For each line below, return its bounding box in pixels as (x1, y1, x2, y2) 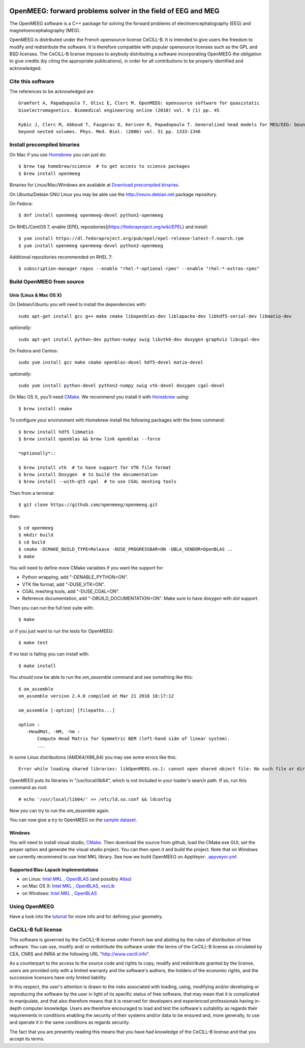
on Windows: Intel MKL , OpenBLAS (22, 890, 97, 896)
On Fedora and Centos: (9, 347, 58, 353)
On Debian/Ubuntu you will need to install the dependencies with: (9, 302, 147, 308)
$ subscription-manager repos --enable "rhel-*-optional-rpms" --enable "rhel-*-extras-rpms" (18, 266, 260, 272)
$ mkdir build (18, 532, 53, 538)
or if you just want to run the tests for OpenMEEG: (9, 628, 114, 634)
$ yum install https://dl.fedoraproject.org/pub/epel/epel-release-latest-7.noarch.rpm (18, 235, 244, 242)
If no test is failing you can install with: (9, 651, 89, 657)
